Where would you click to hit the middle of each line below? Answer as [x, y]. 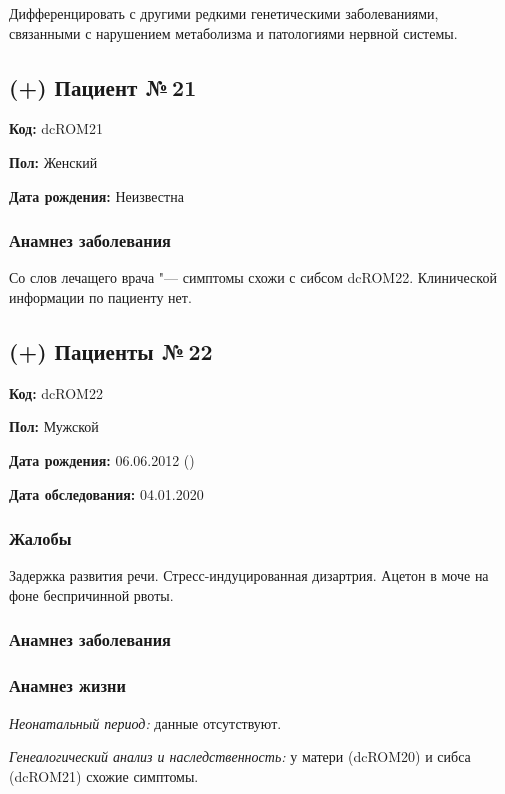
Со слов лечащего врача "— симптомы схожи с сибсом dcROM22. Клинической [253, 277]
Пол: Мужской [54, 426]
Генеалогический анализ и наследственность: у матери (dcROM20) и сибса [240, 756]
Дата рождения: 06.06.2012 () [102, 459]
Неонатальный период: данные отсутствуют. [145, 722]
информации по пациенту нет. [100, 296]
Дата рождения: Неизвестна [96, 195]
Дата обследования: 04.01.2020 [106, 493]
